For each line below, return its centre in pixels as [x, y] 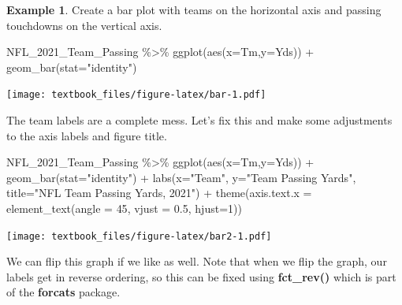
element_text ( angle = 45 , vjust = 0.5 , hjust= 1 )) [124, 208]
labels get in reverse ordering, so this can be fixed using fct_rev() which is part [201, 276]
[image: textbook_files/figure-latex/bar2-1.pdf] [139, 236]
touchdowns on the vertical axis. [84, 25]
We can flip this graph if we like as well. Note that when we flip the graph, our [197, 261]
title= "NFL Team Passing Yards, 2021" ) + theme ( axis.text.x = [159, 193]
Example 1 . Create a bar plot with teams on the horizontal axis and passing [194, 9]
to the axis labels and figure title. [87, 135]
